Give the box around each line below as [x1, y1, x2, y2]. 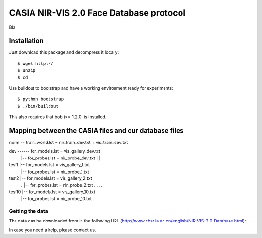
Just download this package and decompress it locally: [9, 49, 119, 55]
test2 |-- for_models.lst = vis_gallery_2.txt [9, 175, 92, 181]
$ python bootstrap [17, 96, 64, 102]
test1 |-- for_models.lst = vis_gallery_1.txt [9, 162, 90, 168]
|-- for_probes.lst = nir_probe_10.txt [21, 196, 92, 202]
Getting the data [9, 207, 48, 214]
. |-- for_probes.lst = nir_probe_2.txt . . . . [21, 182, 103, 188]
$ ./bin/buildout [17, 103, 59, 109]
